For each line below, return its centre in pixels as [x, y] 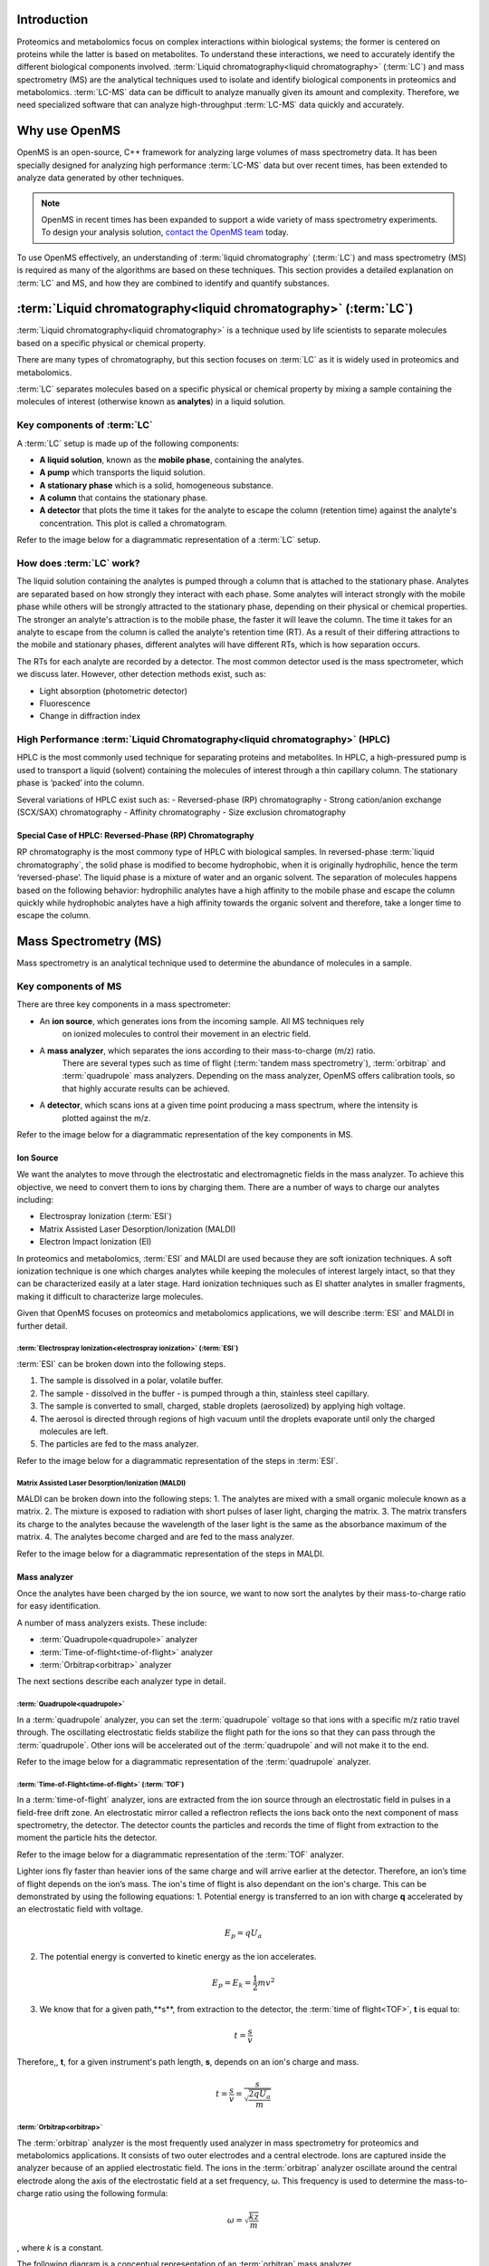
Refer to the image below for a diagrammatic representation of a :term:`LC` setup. [169, 540]
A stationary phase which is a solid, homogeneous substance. [156, 485]
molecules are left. [74, 1431]
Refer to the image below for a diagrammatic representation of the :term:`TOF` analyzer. [180, 1854]
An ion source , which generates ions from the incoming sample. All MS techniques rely [202, 1021]
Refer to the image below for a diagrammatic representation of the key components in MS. [185, 1134]
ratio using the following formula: [106, 2193]
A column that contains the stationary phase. [124, 498]
